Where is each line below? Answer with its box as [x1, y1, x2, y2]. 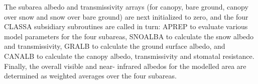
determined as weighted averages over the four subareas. [4, 70, 177, 81]
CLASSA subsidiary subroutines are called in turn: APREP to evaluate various [4, 21, 248, 32]
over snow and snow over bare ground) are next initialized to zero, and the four [4, 11, 248, 22]
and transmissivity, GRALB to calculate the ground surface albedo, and [4, 41, 225, 51]
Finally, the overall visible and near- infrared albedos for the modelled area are [4, 60, 246, 71]
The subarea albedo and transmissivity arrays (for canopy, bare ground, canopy [4, 2, 248, 12]
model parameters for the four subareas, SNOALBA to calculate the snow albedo [4, 31, 254, 41]
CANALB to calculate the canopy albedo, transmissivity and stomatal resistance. [4, 50, 254, 61]
